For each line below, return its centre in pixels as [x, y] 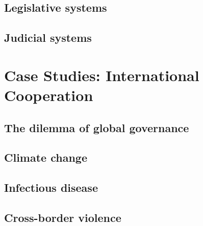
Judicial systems [48, 37]
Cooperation [49, 95]
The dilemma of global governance [97, 127]
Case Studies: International [102, 75]
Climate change [46, 157]
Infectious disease [51, 187]
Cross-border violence [63, 217]
